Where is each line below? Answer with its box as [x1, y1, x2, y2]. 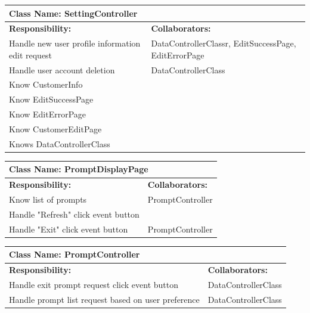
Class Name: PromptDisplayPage [9, 163, 148, 175]
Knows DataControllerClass [9, 137, 110, 150]
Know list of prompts [9, 193, 87, 206]
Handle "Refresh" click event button [9, 207, 139, 220]
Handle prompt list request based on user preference [9, 293, 200, 305]
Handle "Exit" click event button [9, 222, 128, 235]
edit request [9, 48, 52, 61]
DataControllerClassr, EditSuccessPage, [151, 37, 296, 49]
